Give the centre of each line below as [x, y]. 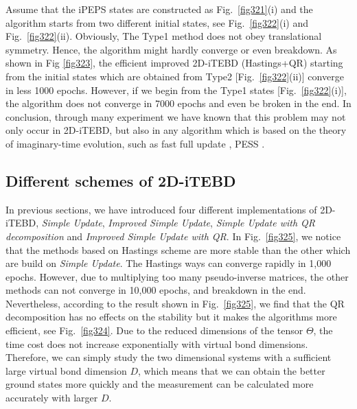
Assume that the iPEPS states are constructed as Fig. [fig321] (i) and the [159, 9]
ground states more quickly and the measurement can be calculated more [160, 384]
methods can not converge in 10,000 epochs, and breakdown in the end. [156, 290]
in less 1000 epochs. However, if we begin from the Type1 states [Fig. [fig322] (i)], [176, 90]
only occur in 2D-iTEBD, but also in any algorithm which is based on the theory [176, 130]
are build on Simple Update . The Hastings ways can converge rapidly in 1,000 [169, 263]
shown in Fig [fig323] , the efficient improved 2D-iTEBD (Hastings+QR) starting [174, 63]
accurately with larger [52, 398]
